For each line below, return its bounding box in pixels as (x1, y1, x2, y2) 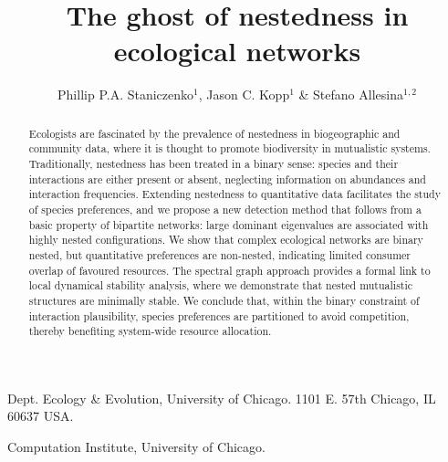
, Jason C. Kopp (198, 85, 290, 104)
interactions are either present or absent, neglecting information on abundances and (28, 171, 426, 186)
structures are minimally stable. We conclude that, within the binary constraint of (28, 292, 420, 308)
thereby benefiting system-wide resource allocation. (28, 323, 272, 339)
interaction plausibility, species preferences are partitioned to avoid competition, (28, 308, 410, 323)
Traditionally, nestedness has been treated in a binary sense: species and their (28, 156, 399, 172)
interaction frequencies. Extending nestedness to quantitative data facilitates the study (28, 186, 441, 202)
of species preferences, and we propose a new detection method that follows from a (28, 201, 422, 216)
